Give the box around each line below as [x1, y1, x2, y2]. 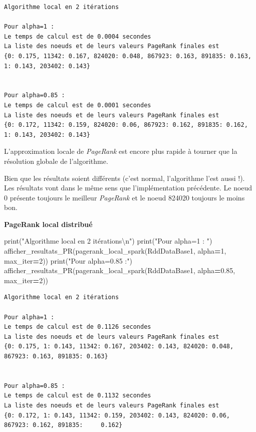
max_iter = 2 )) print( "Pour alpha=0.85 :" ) [4, 255, 132, 266]
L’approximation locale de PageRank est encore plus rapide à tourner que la [4, 146, 237, 156]
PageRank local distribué [4, 219, 93, 229]
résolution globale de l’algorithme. [4, 155, 108, 166]
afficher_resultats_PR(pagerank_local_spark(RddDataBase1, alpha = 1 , [4, 246, 226, 256]
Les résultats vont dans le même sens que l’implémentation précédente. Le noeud [4, 182, 252, 193]
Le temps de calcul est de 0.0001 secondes [4, 101, 151, 109]
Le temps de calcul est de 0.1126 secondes [4, 323, 151, 331]
